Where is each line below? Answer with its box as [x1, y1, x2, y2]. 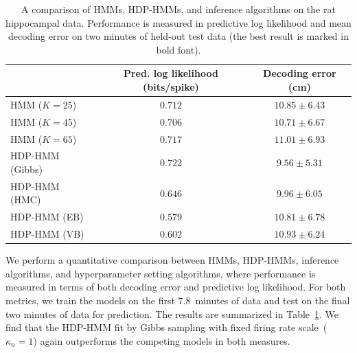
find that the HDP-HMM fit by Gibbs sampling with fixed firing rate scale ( [5, 320, 327, 334]
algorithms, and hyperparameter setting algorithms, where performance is [5, 266, 316, 280]
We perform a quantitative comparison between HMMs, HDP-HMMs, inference [5, 253, 339, 267]
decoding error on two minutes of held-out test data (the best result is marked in [8, 29, 349, 43]
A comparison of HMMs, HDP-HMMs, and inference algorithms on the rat [21, 2, 336, 16]
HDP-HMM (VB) [10, 227, 84, 241]
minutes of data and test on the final [195, 293, 350, 307]
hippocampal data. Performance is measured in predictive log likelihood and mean [5, 15, 352, 30]
